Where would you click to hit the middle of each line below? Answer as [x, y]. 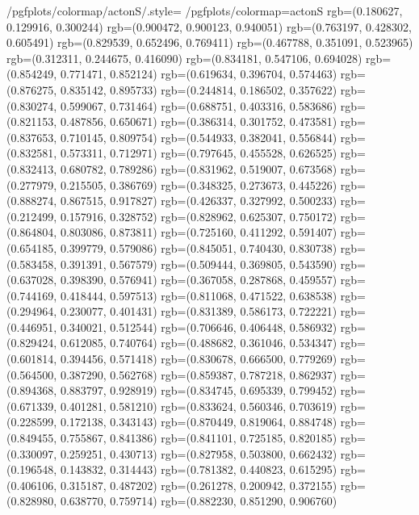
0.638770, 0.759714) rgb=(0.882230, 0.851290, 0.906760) [199, 501]
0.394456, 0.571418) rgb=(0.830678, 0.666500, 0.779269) [199, 359]
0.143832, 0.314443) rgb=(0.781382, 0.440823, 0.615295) [199, 469]
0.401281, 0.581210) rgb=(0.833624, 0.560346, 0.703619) [199, 406]
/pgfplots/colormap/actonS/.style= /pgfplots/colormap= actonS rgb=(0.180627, [205, 10]
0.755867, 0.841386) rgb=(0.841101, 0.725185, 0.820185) [199, 438]
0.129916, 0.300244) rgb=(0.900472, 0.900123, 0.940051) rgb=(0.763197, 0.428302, [209, 26]
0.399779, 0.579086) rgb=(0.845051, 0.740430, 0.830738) [199, 247]
